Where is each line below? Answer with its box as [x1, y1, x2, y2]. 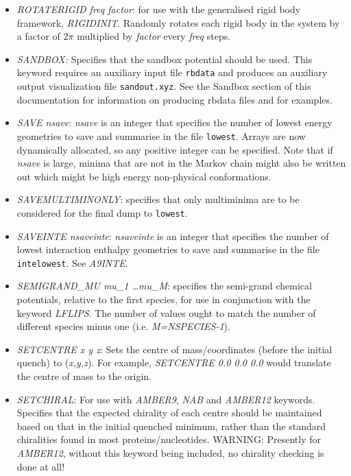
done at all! [16, 459, 65, 473]
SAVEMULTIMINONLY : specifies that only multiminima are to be [16, 192, 300, 206]
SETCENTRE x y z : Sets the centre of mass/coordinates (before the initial [16, 342, 332, 356]
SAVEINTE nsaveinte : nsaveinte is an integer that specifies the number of [16, 228, 329, 243]
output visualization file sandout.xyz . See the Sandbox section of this [16, 79, 311, 93]
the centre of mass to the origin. [16, 368, 152, 383]
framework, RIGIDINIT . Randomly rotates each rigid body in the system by [16, 15, 340, 29]
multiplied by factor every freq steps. [77, 29, 231, 43]
